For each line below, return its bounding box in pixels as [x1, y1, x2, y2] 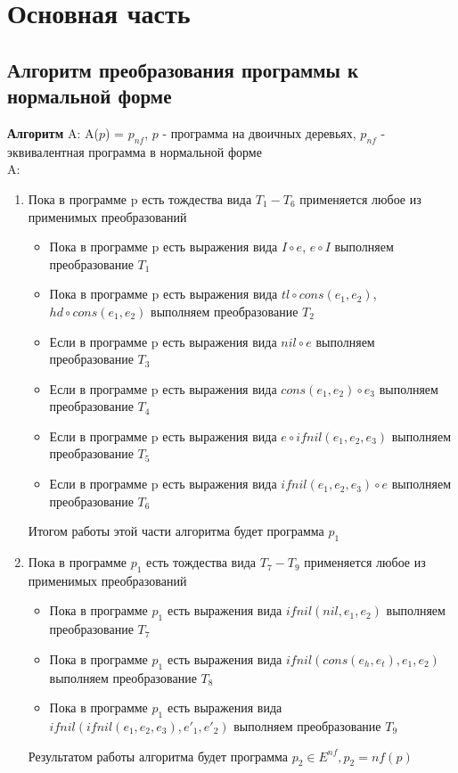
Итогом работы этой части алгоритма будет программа [28, 522, 324, 540]
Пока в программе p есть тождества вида [28, 189, 252, 208]
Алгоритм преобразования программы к [7, 55, 359, 83]
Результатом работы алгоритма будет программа [28, 746, 288, 765]
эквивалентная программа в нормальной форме [7, 142, 262, 160]
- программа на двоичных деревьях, [162, 123, 356, 142]
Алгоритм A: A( [7, 123, 99, 142]
